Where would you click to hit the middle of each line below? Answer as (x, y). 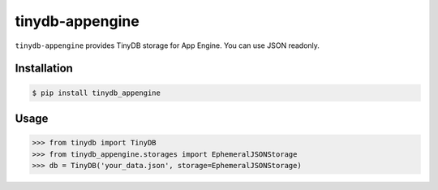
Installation (44, 69)
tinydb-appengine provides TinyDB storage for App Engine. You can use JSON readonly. (167, 45)
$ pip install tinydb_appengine (97, 93)
